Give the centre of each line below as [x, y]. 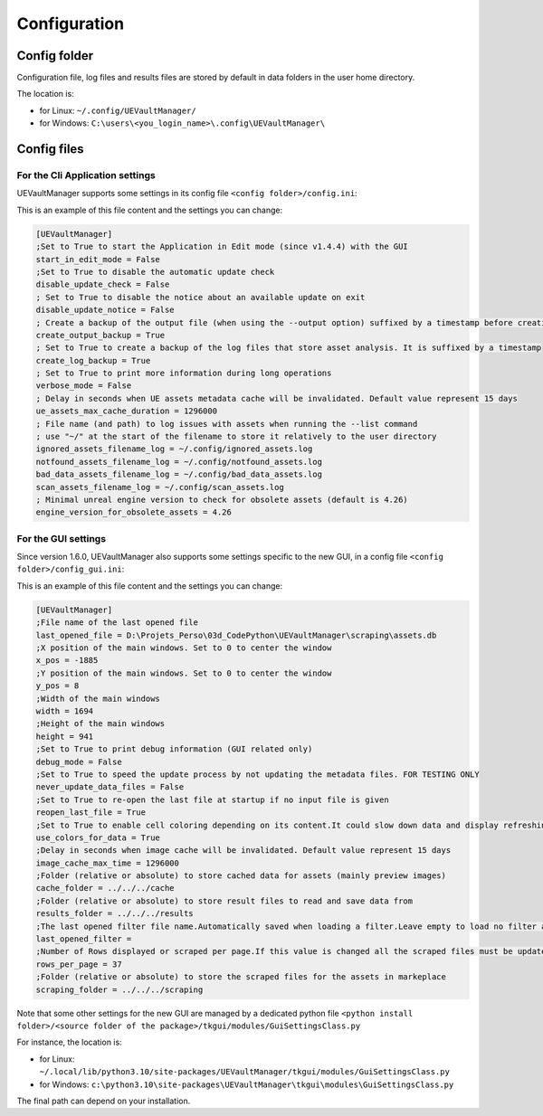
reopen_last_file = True [91, 813]
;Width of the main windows [98, 698]
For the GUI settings [62, 538]
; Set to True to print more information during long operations [184, 374]
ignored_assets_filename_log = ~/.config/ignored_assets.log [174, 449]
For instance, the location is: [69, 1042]
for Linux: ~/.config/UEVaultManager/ [118, 110]
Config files [51, 149]
